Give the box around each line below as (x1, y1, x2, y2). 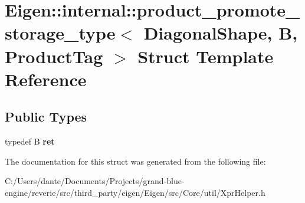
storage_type (5, 21, 116, 45)
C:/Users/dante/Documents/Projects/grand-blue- (5, 175, 185, 187)
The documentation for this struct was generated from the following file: (5, 155, 266, 167)
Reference (5, 67, 87, 91)
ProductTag (5, 44, 103, 68)
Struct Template (137, 44, 274, 68)
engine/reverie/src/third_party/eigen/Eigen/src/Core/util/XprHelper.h (5, 186, 265, 198)
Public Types (5, 107, 87, 126)
